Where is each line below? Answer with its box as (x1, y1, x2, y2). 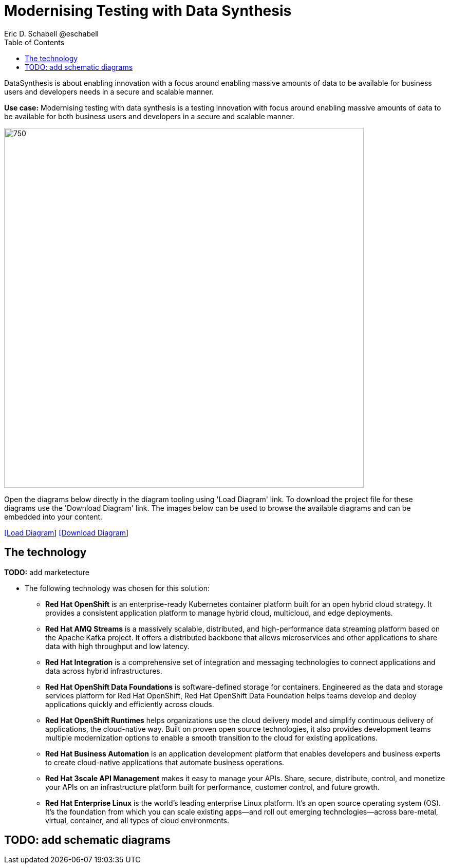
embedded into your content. (4, 512, 103, 521)
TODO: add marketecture (4, 567, 89, 577)
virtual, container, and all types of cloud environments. (45, 816, 230, 825)
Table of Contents (4, 38, 65, 47)
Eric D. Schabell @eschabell (4, 29, 99, 38)
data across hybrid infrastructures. (45, 666, 162, 675)
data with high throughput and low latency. (45, 641, 190, 651)
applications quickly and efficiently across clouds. (45, 699, 214, 709)
